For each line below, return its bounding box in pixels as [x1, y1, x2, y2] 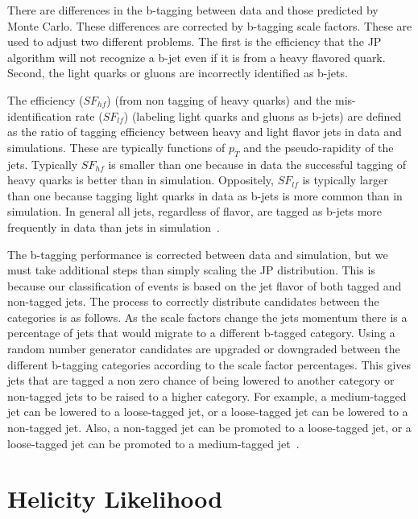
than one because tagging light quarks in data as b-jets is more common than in [7, 187, 403, 204]
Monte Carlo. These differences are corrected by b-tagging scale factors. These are [7, 17, 412, 34]
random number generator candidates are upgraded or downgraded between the [7, 340, 400, 357]
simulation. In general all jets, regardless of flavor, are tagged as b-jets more [7, 203, 382, 220]
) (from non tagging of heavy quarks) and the [106, 91, 332, 108]
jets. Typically [7, 155, 78, 172]
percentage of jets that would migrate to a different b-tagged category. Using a [7, 324, 395, 341]
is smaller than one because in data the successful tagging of [108, 155, 406, 172]
